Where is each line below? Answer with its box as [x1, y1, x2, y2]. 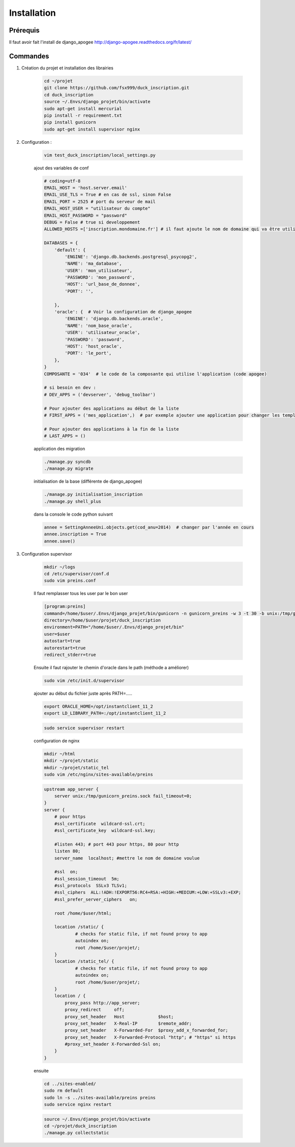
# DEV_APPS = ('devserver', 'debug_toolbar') [44, 392, 156, 397]
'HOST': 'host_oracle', [64, 344, 122, 349]
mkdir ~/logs [44, 564, 76, 570]
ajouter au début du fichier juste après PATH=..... [33, 690, 133, 696]
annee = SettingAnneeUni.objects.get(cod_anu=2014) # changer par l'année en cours [44, 524, 254, 530]
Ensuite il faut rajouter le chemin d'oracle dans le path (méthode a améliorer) [33, 664, 189, 670]
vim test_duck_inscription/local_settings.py [44, 152, 156, 158]
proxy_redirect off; [64, 1007, 125, 1013]
